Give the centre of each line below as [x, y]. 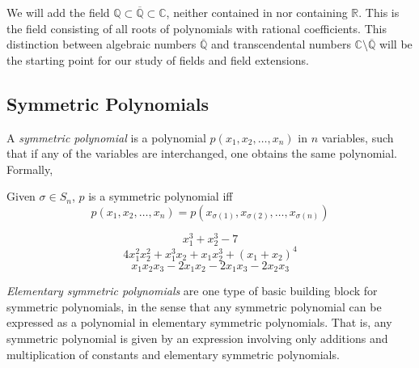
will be [396, 44]
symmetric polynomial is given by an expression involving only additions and [197, 338]
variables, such [358, 137]
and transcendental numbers [281, 44]
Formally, [30, 169]
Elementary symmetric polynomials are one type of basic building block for [192, 291]
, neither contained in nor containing [257, 12]
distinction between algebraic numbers [102, 44]
